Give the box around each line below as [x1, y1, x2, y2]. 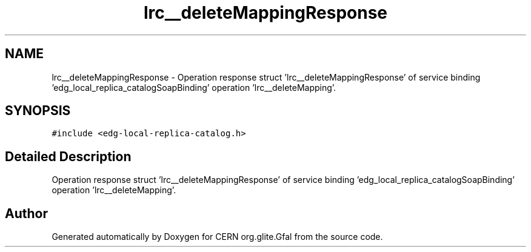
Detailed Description [5, 148, 132, 164]
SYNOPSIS [5, 103, 71, 119]
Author [5, 205, 48, 221]
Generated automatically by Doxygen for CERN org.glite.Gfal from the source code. [52, 231, 383, 242]
